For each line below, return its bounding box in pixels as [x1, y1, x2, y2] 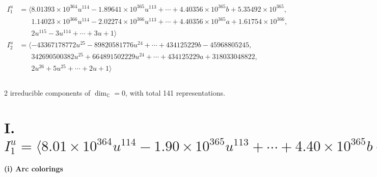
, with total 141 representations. [125, 87, 225, 98]
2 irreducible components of [4, 87, 91, 98]
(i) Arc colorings [4, 163, 63, 174]
